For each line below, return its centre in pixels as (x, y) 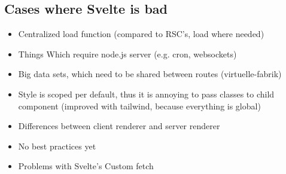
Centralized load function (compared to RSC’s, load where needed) (141, 34)
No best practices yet (57, 146)
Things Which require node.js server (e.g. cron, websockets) (127, 54)
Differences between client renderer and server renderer (119, 126)
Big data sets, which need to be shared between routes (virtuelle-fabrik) (150, 74)
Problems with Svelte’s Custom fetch (86, 166)
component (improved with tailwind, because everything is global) (139, 106)
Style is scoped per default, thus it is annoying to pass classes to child (146, 94)
